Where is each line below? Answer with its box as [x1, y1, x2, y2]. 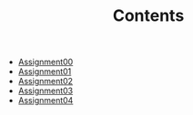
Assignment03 [17, 85, 74, 96]
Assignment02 [17, 76, 74, 87]
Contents [112, 5, 185, 26]
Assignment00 [17, 56, 74, 68]
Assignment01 [17, 66, 72, 77]
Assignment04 [17, 95, 74, 106]
